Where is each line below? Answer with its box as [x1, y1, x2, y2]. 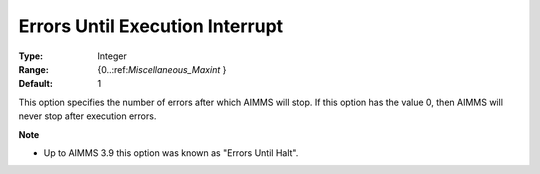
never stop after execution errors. [18, 110, 157, 122]
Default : [18, 78, 54, 90]
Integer [97, 50, 127, 62]
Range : [18, 63, 49, 75]
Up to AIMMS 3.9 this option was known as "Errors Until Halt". [43, 146, 299, 159]
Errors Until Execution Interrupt [18, 15, 284, 37]
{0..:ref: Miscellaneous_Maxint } [97, 63, 227, 75]
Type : [18, 50, 44, 62]
